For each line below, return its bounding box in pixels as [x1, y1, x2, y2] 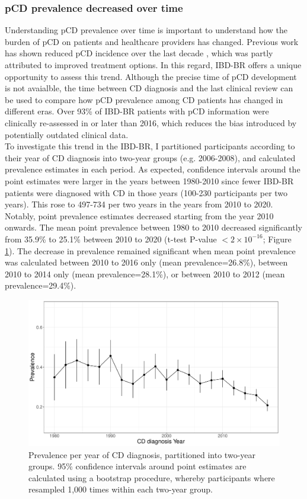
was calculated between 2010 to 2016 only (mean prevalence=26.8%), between [5, 256, 288, 268]
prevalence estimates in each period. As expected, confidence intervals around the [5, 163, 300, 175]
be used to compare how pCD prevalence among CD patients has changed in [5, 93, 283, 105]
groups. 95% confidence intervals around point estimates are [28, 460, 247, 472]
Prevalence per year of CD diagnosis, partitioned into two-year [28, 448, 256, 460]
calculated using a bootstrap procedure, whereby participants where [28, 471, 275, 484]
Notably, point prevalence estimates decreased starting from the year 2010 [5, 209, 274, 222]
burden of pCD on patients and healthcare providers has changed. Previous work [5, 35, 299, 47]
